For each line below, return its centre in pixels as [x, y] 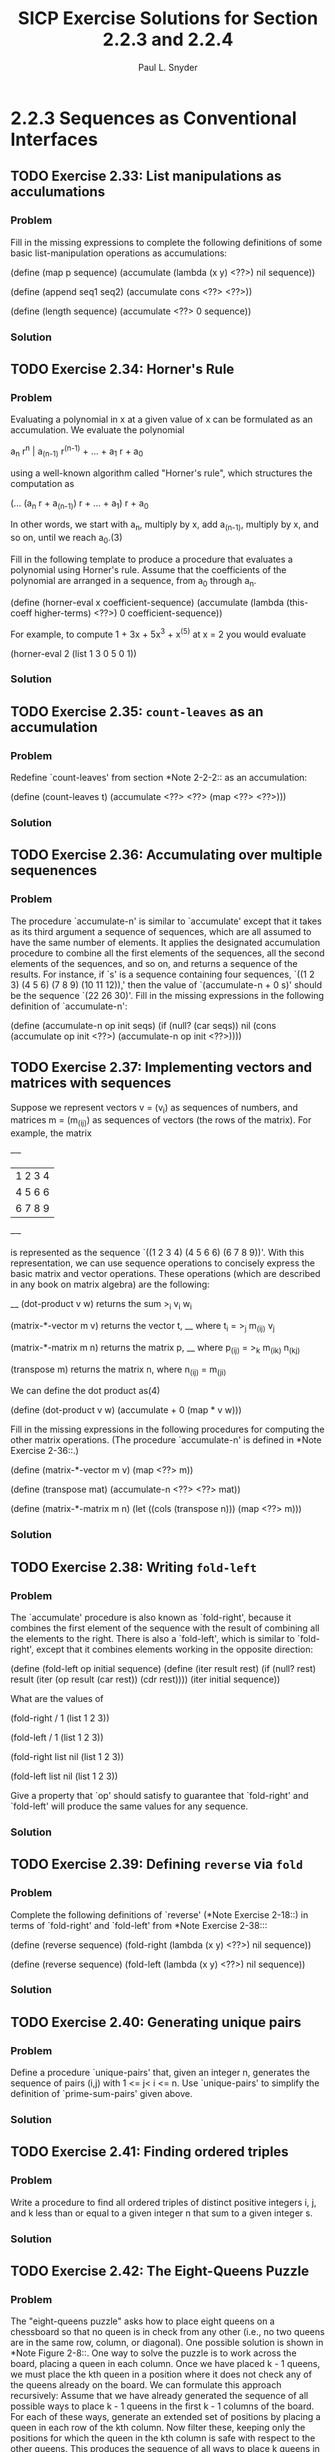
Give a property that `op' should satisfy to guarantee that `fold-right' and [159, 1795]
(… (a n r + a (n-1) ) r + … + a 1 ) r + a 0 [79, 504]
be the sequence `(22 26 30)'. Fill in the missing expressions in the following [167, 995]
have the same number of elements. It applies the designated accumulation [165, 942]
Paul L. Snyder [168, 67]
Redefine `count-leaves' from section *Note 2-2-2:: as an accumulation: [159, 778]
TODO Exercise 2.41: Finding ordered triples [149, 2152]
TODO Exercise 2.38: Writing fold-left [133, 1567]
